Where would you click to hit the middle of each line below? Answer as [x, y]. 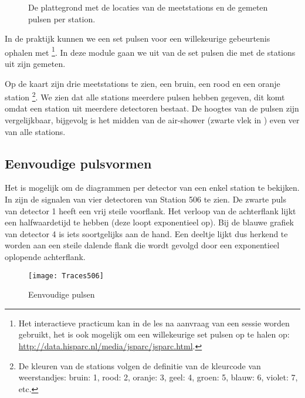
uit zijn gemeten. [35, 64]
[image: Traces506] [66, 276]
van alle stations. [35, 131]
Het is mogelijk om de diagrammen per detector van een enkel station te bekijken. [152, 188]
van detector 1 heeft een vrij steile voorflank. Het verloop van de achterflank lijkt [150, 210]
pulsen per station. [62, 18]
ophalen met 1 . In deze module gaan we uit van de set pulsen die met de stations [150, 51]
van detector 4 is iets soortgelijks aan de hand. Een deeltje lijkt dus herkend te [146, 233]
